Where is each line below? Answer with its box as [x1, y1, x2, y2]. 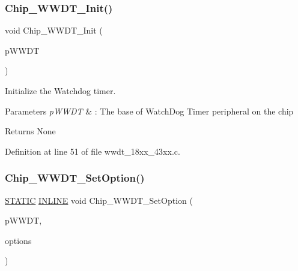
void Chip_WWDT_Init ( [5, 24, 103, 37]
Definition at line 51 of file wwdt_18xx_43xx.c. [5, 144, 180, 157]
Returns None [5, 125, 56, 137]
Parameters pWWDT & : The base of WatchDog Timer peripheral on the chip [5, 104, 294, 117]
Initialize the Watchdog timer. [5, 85, 116, 97]
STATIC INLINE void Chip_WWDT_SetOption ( [5, 194, 193, 206]
